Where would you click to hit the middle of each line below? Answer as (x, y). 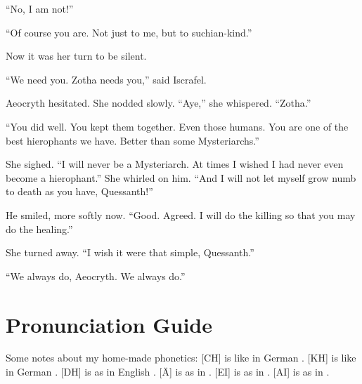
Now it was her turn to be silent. (76, 56)
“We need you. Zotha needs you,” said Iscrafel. (106, 79)
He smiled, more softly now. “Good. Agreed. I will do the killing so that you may (181, 214)
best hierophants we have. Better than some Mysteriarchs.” (132, 140)
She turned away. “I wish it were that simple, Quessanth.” (130, 252)
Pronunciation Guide (109, 324)
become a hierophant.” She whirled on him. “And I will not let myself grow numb (181, 177)
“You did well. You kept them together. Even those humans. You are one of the (177, 126)
